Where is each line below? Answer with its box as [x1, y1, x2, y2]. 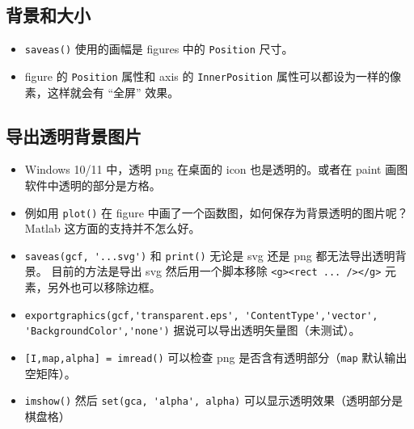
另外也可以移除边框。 [47, 279, 161, 296]
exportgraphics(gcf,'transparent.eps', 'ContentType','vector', [24, 309, 378, 322]
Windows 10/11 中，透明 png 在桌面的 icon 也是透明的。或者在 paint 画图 [24, 161, 408, 178]
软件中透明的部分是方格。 [24, 176, 161, 193]
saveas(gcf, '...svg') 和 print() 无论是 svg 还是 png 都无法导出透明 [24, 246, 395, 263]
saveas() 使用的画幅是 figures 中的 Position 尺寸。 [24, 40, 294, 57]
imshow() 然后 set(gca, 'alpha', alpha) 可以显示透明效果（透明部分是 [24, 392, 403, 409]
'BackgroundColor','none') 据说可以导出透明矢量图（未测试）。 [24, 322, 361, 339]
